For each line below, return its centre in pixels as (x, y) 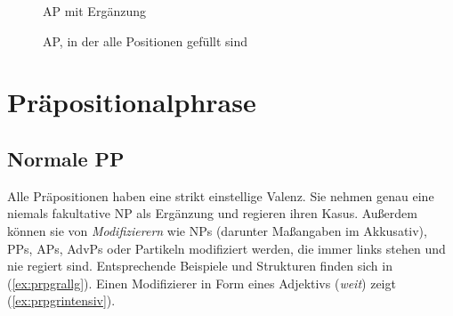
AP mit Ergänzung (94, 11)
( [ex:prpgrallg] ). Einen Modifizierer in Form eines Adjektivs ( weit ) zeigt (202, 283)
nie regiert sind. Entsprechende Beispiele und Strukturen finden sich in (200, 266)
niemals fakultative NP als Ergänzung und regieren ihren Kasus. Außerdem (212, 213)
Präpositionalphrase (132, 102)
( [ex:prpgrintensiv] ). (61, 300)
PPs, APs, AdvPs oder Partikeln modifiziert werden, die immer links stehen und (226, 248)
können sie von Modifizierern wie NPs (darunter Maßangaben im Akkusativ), (217, 230)
